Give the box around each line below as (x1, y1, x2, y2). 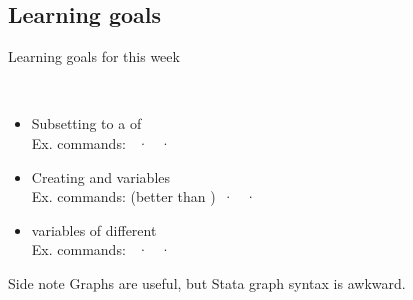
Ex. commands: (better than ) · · (31, 186, 257, 207)
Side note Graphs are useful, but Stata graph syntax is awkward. (8, 272, 406, 293)
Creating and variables (31, 166, 171, 187)
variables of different (31, 219, 157, 240)
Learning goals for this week (8, 46, 180, 67)
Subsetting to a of (31, 113, 142, 134)
